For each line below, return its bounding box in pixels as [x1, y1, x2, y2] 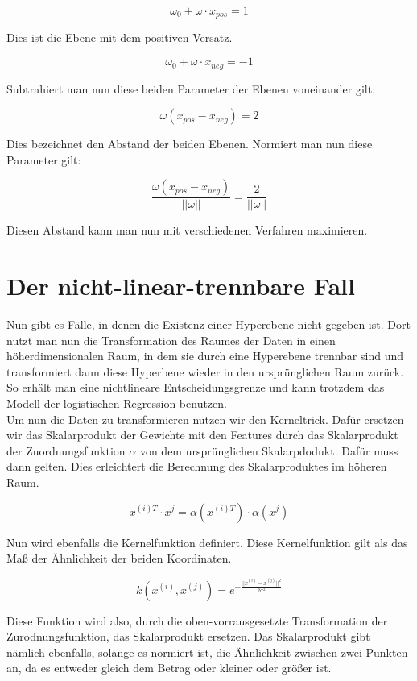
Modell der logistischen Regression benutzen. [6, 395, 227, 411]
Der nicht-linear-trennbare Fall [6, 269, 355, 302]
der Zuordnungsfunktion [6, 442, 126, 459]
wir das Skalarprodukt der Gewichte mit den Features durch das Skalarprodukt [6, 426, 398, 443]
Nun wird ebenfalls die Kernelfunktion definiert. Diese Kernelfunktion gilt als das [6, 534, 408, 550]
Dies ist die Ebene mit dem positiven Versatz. [6, 29, 233, 46]
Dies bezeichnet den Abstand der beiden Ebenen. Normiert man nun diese [6, 135, 373, 152]
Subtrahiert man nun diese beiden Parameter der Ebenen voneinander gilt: [6, 80, 376, 97]
